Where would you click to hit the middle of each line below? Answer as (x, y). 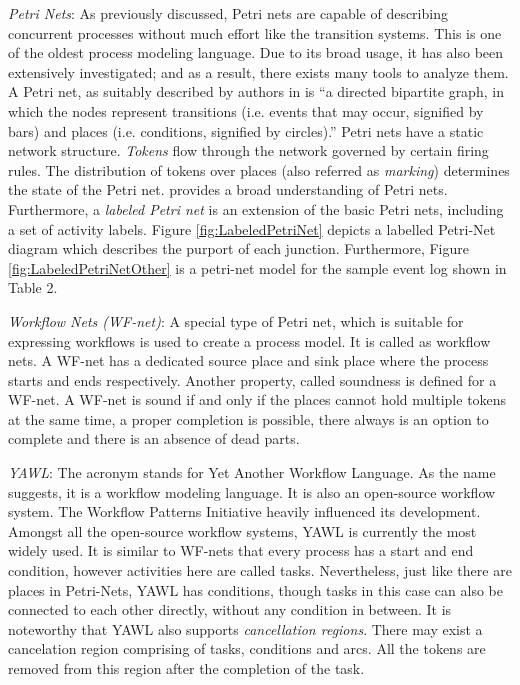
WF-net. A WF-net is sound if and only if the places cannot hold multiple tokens (257, 399)
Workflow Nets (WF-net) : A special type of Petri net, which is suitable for (236, 320)
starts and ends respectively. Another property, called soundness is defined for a (252, 379)
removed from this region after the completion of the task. (186, 668)
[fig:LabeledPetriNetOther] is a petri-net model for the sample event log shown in (257, 267)
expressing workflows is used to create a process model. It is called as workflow (249, 340)
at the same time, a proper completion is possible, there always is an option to (248, 418)
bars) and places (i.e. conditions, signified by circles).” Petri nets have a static (246, 130)
